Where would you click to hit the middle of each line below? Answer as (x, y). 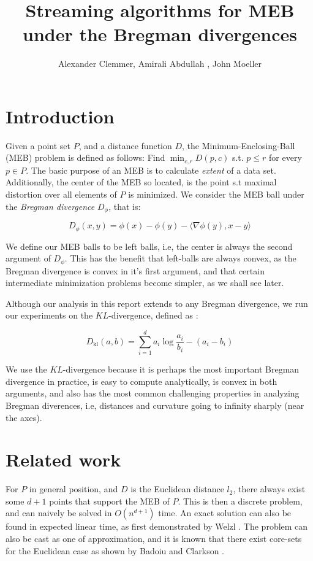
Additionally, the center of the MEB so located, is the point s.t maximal (141, 182)
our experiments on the (49, 315)
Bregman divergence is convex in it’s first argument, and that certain (135, 270)
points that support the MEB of (109, 501)
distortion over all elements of (61, 194)
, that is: (125, 206)
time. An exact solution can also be (225, 513)
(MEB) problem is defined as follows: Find (85, 157)
